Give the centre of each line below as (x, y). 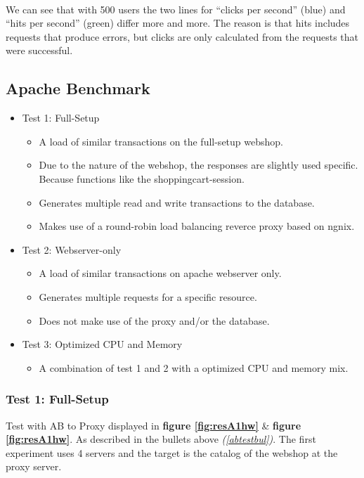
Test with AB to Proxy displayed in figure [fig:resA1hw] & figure (154, 425)
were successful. (39, 50)
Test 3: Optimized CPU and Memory (102, 344)
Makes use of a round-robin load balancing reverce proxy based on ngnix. (197, 226)
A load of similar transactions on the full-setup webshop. (161, 141)
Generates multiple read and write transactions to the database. (177, 202)
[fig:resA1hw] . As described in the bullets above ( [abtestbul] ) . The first (161, 439)
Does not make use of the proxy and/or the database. (154, 320)
